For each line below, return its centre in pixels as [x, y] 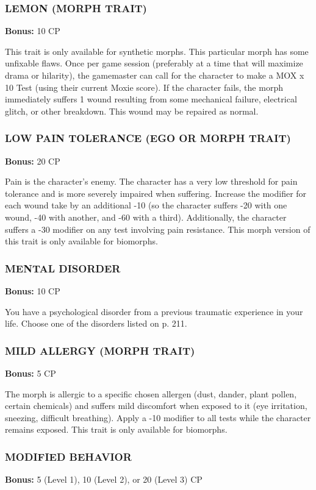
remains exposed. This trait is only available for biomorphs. [116, 429]
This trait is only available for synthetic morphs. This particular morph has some [157, 51]
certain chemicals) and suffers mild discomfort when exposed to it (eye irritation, [156, 406]
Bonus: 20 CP [33, 161]
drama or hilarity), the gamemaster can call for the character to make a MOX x [155, 75]
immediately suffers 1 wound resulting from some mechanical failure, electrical [151, 99]
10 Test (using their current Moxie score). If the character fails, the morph [144, 87]
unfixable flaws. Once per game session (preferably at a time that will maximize [154, 63]
